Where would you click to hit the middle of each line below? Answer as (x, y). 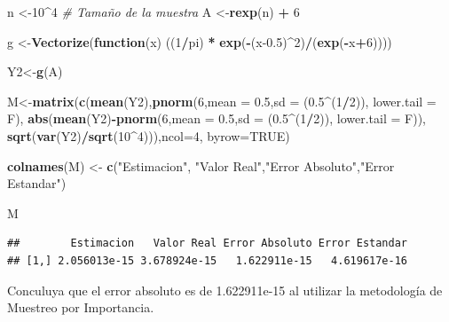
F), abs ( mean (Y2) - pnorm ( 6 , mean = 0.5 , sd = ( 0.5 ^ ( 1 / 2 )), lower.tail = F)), (217, 118)
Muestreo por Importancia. (81, 307)
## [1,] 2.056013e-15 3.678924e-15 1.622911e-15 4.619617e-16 (208, 260)
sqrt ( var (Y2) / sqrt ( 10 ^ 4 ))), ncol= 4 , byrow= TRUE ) (149, 135)
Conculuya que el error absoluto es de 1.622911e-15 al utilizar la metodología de (225, 290)
